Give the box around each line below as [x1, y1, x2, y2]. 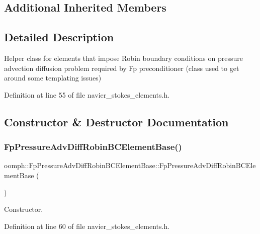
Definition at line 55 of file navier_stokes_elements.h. [4, 89, 170, 100]
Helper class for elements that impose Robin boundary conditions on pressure [4, 52, 243, 63]
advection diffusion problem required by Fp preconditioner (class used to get [4, 62, 239, 73]
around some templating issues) [4, 72, 102, 83]
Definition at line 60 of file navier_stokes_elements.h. [4, 220, 170, 231]
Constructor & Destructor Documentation [4, 114, 229, 129]
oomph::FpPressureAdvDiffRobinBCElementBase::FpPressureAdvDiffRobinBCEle [4, 160, 256, 171]
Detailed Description [4, 29, 114, 45]
